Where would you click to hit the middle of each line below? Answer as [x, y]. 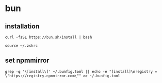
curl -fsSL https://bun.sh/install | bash [49, 37]
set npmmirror [27, 61]
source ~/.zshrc [21, 46]
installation [22, 26]
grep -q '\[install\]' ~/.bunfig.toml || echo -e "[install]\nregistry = [81, 71]
